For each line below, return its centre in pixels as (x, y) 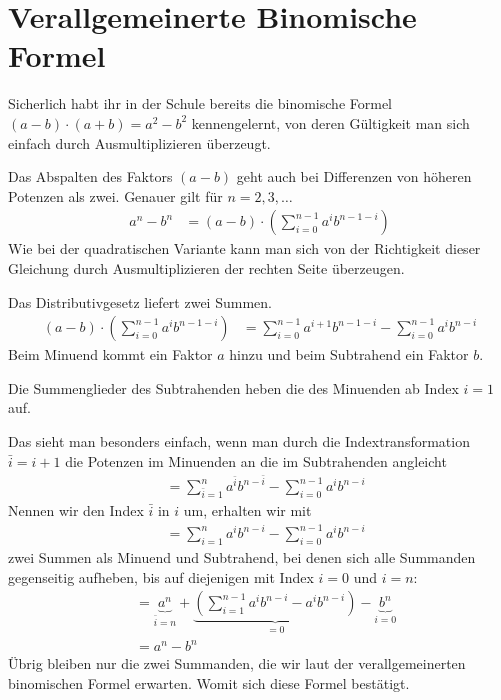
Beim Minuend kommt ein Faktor (110, 354)
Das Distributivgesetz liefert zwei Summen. (140, 301)
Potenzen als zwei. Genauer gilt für (115, 195)
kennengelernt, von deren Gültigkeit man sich (330, 122)
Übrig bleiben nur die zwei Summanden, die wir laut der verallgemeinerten (237, 663)
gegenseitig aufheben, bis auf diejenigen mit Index (161, 576)
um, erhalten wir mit (247, 509)
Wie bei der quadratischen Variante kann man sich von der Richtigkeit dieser (244, 248)
